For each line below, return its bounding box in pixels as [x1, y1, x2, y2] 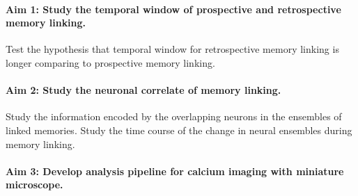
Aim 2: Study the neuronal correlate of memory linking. [6, 83, 281, 97]
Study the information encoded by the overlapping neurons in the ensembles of [6, 109, 342, 124]
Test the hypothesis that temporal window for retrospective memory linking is [6, 42, 339, 56]
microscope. [6, 177, 63, 192]
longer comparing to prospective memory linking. [6, 55, 215, 70]
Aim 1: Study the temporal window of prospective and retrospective [6, 1, 341, 16]
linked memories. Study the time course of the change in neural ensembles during [6, 122, 352, 137]
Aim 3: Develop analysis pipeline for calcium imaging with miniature [6, 163, 344, 178]
